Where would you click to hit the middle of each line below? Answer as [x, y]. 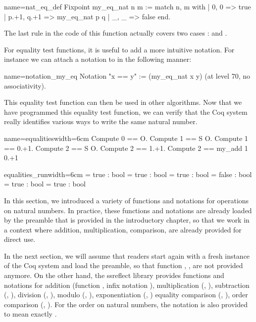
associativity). [25, 85]
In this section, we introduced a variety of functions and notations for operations [127, 200]
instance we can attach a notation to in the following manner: [98, 59]
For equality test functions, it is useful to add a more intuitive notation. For [119, 49]
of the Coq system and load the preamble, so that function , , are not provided [124, 265]
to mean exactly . [30, 314]
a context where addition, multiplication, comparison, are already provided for [123, 229]
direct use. [20, 239]
